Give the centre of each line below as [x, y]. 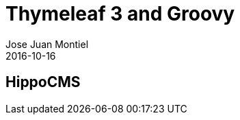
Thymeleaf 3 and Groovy [120, 14]
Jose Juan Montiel [47, 44]
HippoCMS [43, 82]
